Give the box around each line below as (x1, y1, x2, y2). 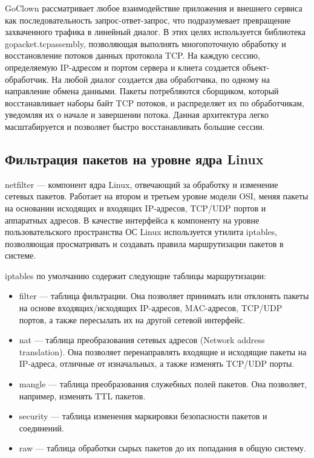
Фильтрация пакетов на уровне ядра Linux (5, 149, 264, 168)
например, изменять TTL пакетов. (19, 389, 146, 402)
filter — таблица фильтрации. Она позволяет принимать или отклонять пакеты (19, 289, 309, 302)
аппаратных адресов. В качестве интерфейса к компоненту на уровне (5, 213, 260, 226)
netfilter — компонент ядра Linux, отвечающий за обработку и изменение (5, 178, 278, 190)
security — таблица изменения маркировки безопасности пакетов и (19, 410, 267, 422)
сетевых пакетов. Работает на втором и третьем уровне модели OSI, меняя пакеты (5, 190, 309, 202)
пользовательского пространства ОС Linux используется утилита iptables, (5, 225, 278, 238)
